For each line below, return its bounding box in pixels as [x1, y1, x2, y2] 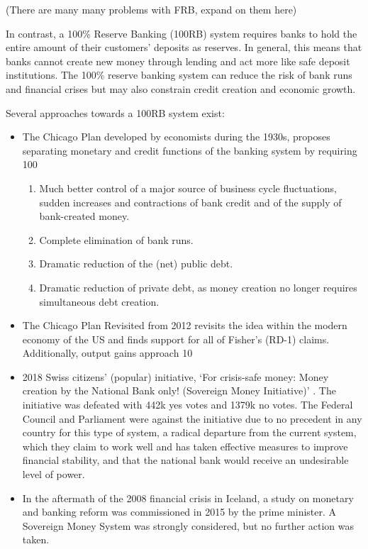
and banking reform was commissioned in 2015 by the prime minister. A [22, 504, 337, 519]
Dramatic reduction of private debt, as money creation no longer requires [39, 279, 357, 294]
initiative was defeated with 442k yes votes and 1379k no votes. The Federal [22, 397, 353, 412]
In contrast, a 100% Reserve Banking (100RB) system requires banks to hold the [6, 26, 357, 40]
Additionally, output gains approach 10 [22, 345, 193, 360]
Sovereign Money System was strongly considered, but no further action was [22, 518, 355, 533]
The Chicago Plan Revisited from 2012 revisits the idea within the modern [22, 318, 347, 333]
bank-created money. [39, 209, 130, 223]
